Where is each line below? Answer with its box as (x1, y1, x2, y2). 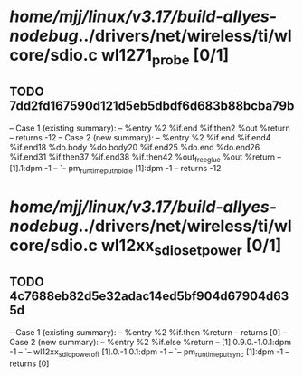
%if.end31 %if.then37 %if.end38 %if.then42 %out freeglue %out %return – (9, 151, 282, 164)
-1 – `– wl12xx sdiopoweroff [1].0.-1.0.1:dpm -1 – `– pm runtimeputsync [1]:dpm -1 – (9, 346, 289, 359)
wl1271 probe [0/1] (100, 45, 230, 69)
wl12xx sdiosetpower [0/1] (100, 236, 282, 259)
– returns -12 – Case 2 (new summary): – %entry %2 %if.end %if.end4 (9, 131, 271, 142)
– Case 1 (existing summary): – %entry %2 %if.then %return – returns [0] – (9, 326, 288, 337)
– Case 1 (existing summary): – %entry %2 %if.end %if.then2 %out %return (9, 122, 291, 133)
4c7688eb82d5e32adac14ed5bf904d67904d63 (9, 288, 289, 304)
